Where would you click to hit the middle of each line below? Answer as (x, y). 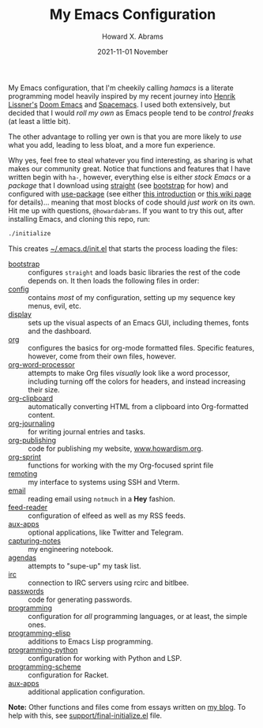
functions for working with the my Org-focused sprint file (121, 465)
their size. (44, 389)
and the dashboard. (60, 331)
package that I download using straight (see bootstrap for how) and (118, 185)
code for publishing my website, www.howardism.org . (116, 448)
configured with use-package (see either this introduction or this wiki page (130, 193)
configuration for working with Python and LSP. (105, 658)
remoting (23, 473)
